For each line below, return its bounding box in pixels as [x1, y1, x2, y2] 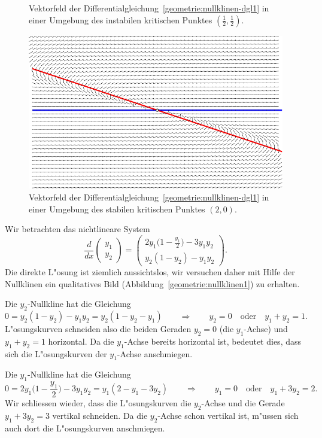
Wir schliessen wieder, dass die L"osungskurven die [5, 396, 192, 409]
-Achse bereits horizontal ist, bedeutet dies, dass [124, 334, 302, 347]
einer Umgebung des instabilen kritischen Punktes [29, 13, 212, 26]
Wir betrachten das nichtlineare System [5, 223, 150, 235]
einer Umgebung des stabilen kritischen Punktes [29, 202, 205, 215]
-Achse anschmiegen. [117, 347, 193, 360]
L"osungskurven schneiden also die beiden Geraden [5, 322, 192, 334]
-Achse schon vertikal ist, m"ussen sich [157, 409, 299, 421]
